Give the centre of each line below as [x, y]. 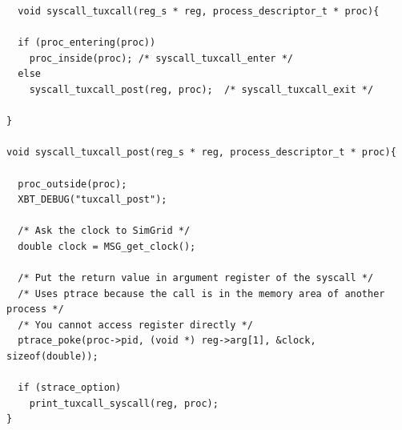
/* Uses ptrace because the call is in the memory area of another [201, 293]
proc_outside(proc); [72, 184]
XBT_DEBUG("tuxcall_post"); [92, 200]
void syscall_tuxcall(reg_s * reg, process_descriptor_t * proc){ [199, 11]
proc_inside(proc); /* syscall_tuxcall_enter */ [161, 58]
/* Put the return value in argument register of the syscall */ [196, 278]
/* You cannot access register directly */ [135, 325]
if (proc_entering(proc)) [87, 43]
